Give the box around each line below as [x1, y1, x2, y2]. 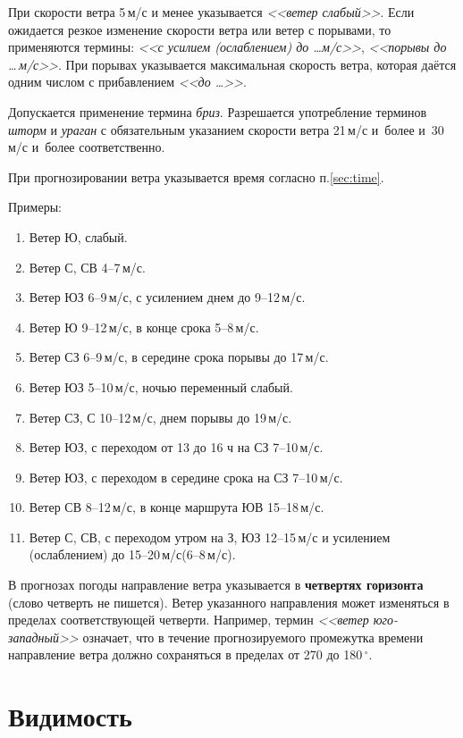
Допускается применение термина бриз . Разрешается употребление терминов [8, 102, 427, 121]
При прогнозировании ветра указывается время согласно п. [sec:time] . [8, 167, 384, 186]
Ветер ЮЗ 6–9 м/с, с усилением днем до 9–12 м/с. [29, 288, 306, 306]
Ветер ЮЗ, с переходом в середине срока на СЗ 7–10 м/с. [29, 467, 343, 486]
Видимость [8, 698, 132, 734]
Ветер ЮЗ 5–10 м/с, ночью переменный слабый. [29, 377, 293, 396]
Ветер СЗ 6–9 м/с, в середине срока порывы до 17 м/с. [29, 348, 329, 366]
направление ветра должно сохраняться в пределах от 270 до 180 [8, 645, 363, 664]
